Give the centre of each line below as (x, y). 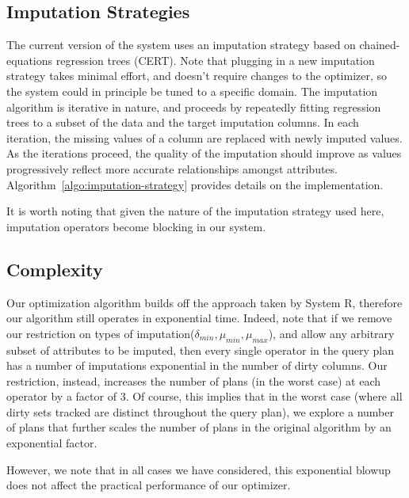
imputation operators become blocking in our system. (136, 226)
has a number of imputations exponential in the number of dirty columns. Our (197, 365)
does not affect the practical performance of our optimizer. (149, 485)
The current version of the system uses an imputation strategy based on (181, 45)
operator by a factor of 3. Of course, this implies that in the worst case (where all (204, 396)
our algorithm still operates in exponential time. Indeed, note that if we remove (199, 318)
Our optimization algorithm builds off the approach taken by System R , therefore (204, 302)
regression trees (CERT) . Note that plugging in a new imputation (215, 60)
